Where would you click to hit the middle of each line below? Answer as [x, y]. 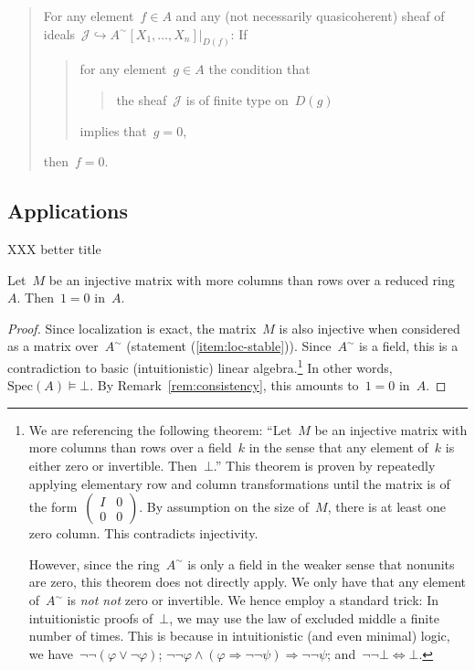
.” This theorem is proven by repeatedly [324, 466]
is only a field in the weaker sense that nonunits [321, 564]
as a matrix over [53, 346]
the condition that [259, 69]
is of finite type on [237, 100]
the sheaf [142, 100]
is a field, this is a [408, 346]
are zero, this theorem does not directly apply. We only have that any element [248, 582]
